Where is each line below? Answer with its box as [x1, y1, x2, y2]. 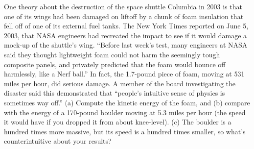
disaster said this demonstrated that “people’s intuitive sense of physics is [4, 88, 225, 98]
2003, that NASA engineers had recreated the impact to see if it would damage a [4, 30, 247, 40]
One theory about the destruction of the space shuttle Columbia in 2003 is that [4, 1, 242, 11]
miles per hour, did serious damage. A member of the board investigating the [4, 78, 236, 88]
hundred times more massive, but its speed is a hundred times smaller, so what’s [4, 126, 246, 136]
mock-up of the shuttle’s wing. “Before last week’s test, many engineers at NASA [4, 40, 248, 50]
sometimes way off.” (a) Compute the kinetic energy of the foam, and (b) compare [4, 97, 250, 107]
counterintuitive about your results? [4, 136, 112, 146]
